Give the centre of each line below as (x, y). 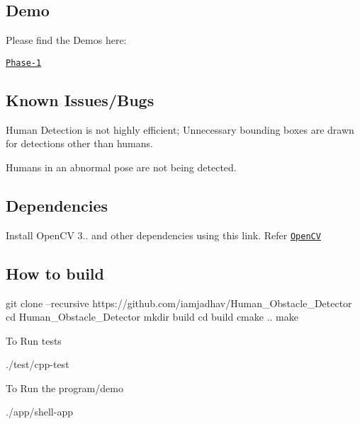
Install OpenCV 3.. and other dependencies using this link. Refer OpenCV (163, 235)
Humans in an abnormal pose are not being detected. (121, 167)
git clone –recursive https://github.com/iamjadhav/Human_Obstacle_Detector (179, 303)
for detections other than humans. (79, 143)
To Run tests (34, 340)
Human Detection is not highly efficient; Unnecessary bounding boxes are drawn (180, 129)
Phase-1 (24, 63)
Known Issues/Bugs (80, 99)
